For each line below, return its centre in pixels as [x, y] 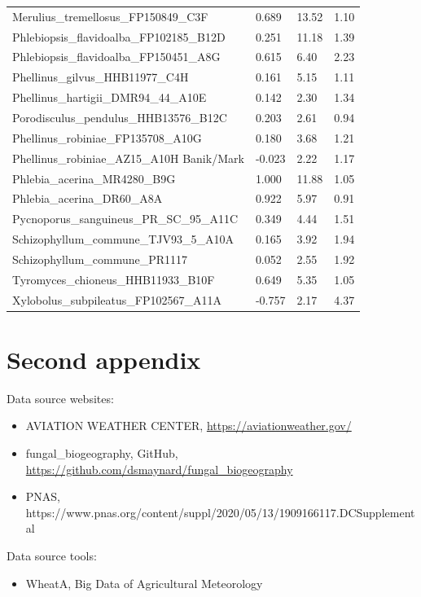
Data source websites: [60, 398]
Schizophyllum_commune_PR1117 [100, 259]
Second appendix [104, 359]
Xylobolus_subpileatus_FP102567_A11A [117, 299]
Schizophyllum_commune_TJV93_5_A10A [123, 239]
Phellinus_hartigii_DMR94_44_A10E [110, 97]
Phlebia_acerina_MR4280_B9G [94, 178]
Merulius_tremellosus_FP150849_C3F [110, 16]
